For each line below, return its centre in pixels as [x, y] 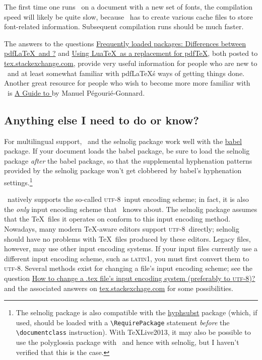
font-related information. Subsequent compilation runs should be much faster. [124, 26]
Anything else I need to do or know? [102, 120]
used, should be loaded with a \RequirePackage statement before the [123, 322]
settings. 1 [18, 181]
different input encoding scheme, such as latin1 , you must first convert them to [127, 258]
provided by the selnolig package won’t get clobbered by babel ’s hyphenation [123, 170]
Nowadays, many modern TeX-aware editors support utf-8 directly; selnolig [122, 228]
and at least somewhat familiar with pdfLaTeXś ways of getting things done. [126, 73]
